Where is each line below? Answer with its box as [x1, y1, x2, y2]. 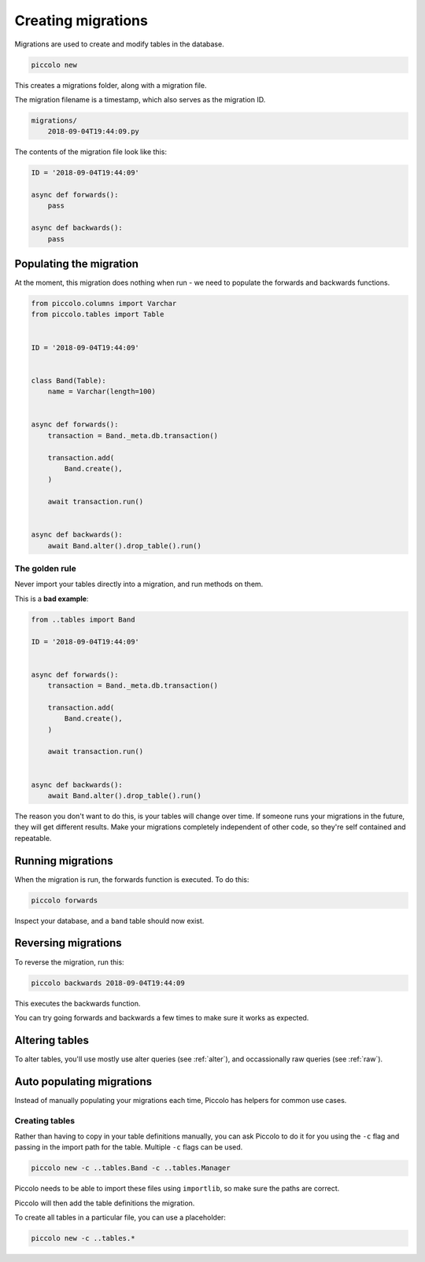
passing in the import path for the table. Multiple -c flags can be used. [14, 1142, 243, 1152]
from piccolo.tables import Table [31, 310, 164, 319]
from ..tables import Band [31, 614, 135, 624]
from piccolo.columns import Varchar [31, 299, 177, 308]
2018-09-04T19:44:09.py [47, 127, 139, 136]
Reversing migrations [14, 936, 122, 950]
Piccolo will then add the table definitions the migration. [14, 1198, 195, 1208]
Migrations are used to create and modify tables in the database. [14, 39, 224, 49]
